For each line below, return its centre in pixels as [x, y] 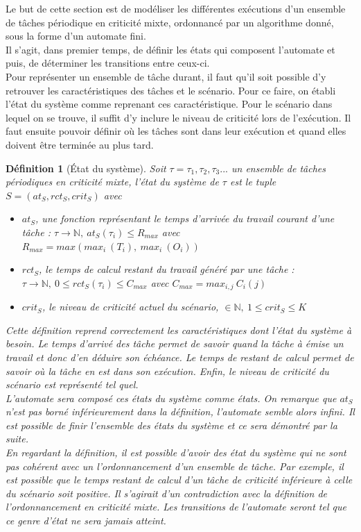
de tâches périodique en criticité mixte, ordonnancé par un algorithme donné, [170, 22]
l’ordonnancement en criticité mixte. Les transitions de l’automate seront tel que [176, 507]
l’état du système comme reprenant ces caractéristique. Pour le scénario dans [169, 104]
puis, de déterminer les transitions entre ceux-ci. [108, 63]
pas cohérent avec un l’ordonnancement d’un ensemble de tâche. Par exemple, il [175, 466]
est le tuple [253, 182]
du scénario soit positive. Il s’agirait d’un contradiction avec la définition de [166, 493]
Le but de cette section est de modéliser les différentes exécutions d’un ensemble [176, 8]
